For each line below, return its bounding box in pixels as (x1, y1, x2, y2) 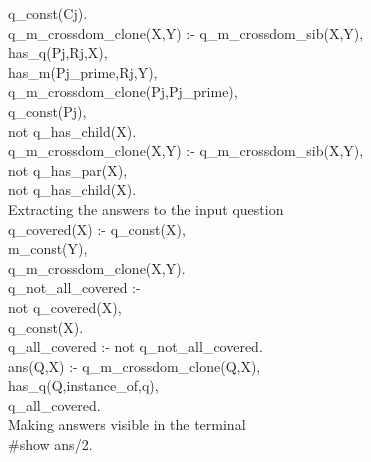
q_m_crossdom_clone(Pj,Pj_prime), (8, 81, 238, 102)
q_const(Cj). (8, 3, 88, 23)
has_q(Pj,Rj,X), (8, 42, 108, 63)
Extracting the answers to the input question (8, 198, 284, 219)
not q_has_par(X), (8, 159, 128, 180)
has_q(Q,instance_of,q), (8, 375, 159, 396)
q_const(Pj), (8, 100, 87, 121)
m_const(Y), (8, 238, 88, 259)
